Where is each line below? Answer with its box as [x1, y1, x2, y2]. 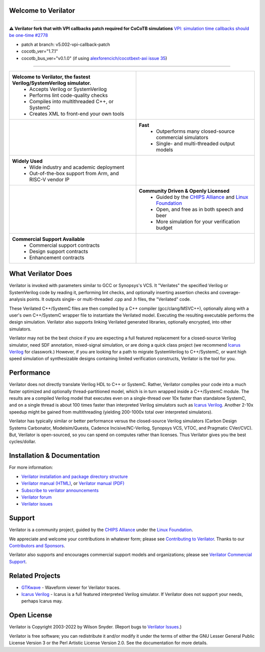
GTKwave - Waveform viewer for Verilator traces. [21, 584, 121, 590]
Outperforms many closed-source [156, 128, 235, 135]
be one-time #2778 [9, 32, 49, 38]
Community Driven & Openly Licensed [138, 187, 230, 194]
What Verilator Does [9, 269, 73, 278]
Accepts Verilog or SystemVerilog [29, 86, 107, 92]
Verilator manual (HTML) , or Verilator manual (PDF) [21, 480, 125, 486]
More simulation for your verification [156, 218, 240, 225]
